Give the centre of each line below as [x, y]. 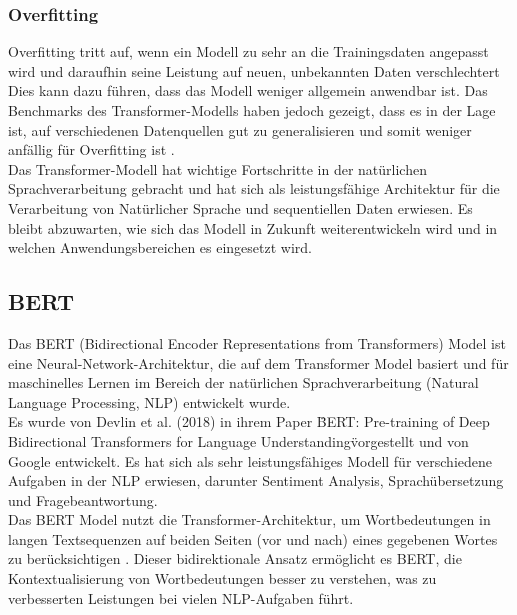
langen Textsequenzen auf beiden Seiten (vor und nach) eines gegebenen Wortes [253, 538]
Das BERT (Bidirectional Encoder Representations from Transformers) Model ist [257, 342]
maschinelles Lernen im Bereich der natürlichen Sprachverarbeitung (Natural [243, 382]
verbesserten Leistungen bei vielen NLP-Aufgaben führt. [181, 597]
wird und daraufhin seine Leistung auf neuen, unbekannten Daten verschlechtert [254, 70]
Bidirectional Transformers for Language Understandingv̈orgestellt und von [238, 440]
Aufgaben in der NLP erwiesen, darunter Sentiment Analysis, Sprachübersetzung [256, 480]
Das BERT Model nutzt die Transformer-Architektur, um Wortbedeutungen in [249, 519]
